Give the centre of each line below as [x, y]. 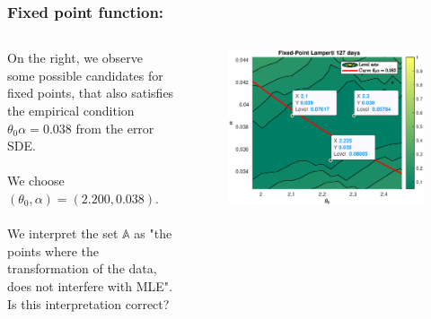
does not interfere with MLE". [90, 285]
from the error [115, 128]
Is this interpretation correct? [88, 303]
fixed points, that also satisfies [91, 93]
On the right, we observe [75, 58]
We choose [36, 181]
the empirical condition [71, 110]
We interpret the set [63, 233]
